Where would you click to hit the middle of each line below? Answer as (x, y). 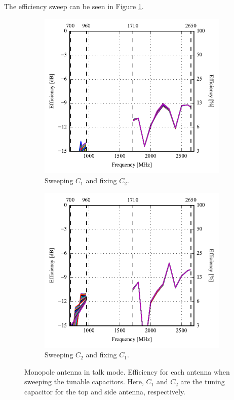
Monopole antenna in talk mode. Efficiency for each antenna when (127, 371)
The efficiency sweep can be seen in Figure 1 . (74, 6)
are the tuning (203, 381)
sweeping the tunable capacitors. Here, (84, 381)
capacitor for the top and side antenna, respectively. (105, 391)
